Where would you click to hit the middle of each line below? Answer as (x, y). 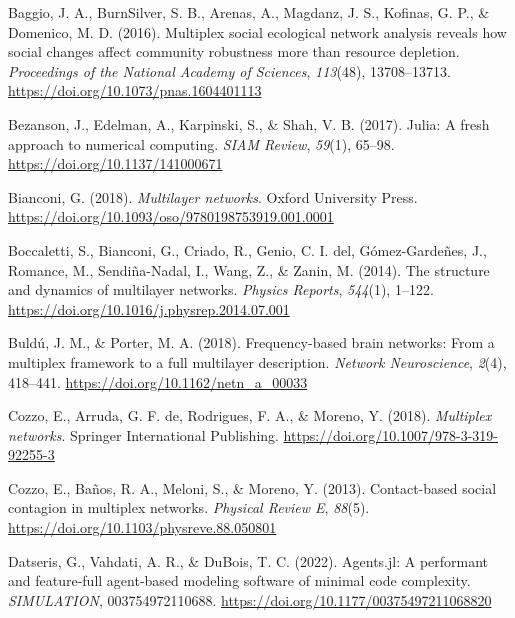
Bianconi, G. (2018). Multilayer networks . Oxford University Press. (213, 196)
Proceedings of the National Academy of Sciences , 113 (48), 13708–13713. (229, 70)
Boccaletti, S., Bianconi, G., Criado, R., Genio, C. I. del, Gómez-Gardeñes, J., (247, 249)
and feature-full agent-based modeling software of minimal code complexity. (239, 580)
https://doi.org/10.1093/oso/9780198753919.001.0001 (171, 216)
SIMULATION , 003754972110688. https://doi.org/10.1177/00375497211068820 (250, 599)
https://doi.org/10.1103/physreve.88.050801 (142, 527)
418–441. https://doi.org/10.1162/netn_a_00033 (158, 381)
